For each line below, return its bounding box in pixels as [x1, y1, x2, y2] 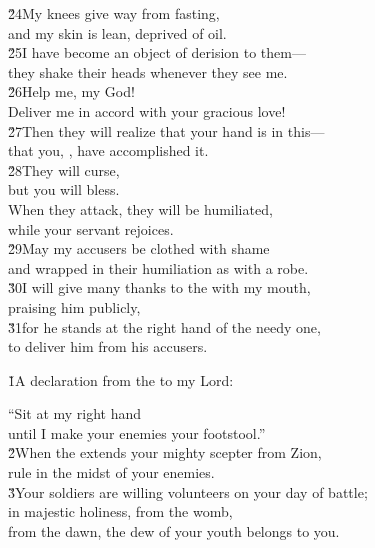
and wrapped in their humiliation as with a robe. [8, 257, 309, 278]
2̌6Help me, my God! [8, 81, 135, 102]
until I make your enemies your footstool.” [8, 422, 266, 443]
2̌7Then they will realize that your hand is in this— [8, 120, 325, 141]
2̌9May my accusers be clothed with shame [8, 238, 270, 259]
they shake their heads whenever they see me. [8, 61, 288, 82]
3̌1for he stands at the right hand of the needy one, [8, 316, 321, 337]
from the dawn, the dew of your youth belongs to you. [8, 520, 340, 541]
